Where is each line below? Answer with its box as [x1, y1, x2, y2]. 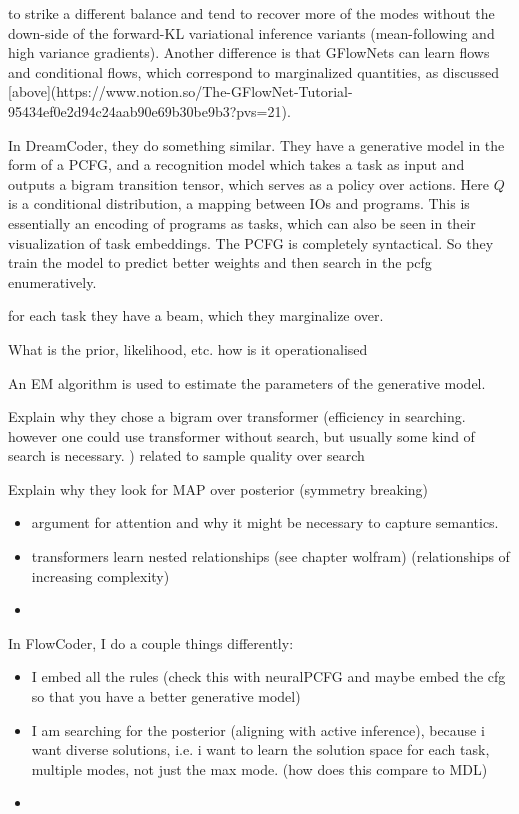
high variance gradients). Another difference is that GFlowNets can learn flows [8, 42, 490, 63]
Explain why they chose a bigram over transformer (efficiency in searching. [8, 406, 466, 427]
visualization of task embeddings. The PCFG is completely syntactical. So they [8, 232, 494, 253]
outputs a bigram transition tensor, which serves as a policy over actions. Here [8, 173, 490, 194]
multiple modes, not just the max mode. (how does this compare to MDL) [31, 758, 488, 779]
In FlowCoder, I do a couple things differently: [8, 632, 294, 653]
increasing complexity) [31, 565, 170, 586]
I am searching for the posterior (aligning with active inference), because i [31, 719, 485, 740]
